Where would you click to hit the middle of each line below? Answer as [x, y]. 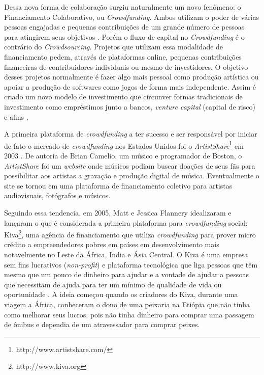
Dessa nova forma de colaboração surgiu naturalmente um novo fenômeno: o [123, 7]
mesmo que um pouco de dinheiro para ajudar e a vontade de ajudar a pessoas [126, 274]
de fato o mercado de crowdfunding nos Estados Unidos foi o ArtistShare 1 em [124, 145]
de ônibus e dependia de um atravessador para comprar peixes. [102, 324]
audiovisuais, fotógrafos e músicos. [57, 195]
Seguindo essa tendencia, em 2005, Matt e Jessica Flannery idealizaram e [118, 212]
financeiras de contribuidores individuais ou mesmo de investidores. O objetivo [126, 66]
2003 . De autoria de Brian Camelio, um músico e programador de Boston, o [123, 155]
